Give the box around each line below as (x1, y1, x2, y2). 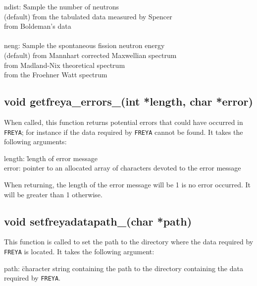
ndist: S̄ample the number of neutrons (4, 1, 119, 11)
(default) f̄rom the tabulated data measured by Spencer (4, 11, 172, 21)
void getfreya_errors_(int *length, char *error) (4, 94, 253, 109)
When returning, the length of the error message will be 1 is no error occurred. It (4, 179, 251, 189)
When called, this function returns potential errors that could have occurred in (4, 116, 243, 127)
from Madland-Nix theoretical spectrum (4, 59, 125, 70)
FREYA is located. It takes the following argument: (4, 246, 154, 256)
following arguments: (4, 136, 67, 147)
